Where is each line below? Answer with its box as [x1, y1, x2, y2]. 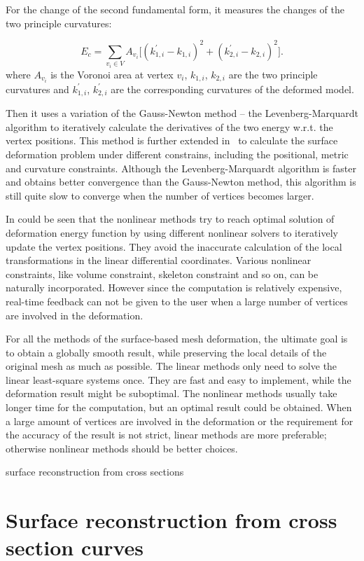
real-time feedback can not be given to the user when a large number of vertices [6, 293, 348, 308]
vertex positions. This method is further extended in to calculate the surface [6, 133, 338, 148]
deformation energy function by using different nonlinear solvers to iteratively [6, 225, 338, 240]
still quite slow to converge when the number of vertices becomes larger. [6, 188, 314, 202]
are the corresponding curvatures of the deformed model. [111, 81, 354, 96]
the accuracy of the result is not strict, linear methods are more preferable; [6, 427, 327, 442]
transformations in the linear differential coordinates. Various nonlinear [6, 253, 311, 268]
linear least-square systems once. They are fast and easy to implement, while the [6, 372, 351, 387]
